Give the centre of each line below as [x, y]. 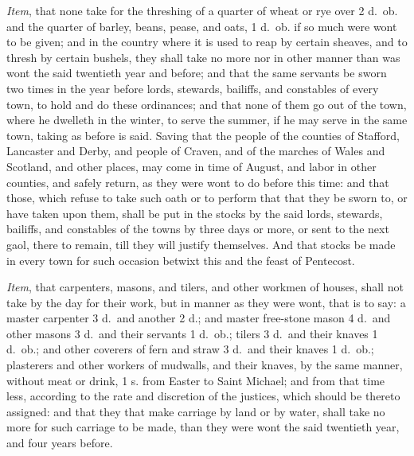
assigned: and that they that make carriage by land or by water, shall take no [196, 411]
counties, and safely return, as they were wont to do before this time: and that [198, 182]
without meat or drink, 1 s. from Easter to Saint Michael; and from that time [196, 380]
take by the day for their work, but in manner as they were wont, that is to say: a [206, 302]
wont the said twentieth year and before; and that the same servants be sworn [197, 73]
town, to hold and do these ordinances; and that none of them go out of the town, [207, 104]
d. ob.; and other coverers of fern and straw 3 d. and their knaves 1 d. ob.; [190, 349]
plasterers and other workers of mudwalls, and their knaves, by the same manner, [205, 365]
